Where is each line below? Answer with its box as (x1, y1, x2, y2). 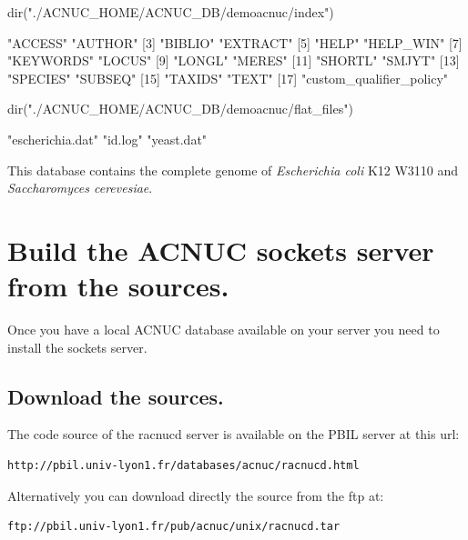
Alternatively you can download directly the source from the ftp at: (7, 485, 384, 505)
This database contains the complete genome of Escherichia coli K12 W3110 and (7, 160, 459, 179)
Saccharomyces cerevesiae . (7, 178, 153, 197)
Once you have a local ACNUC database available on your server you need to (7, 320, 440, 339)
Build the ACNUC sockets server (7, 231, 434, 268)
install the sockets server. (7, 337, 148, 356)
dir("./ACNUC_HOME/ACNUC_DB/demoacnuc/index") (7, 3, 334, 21)
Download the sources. (7, 382, 224, 410)
